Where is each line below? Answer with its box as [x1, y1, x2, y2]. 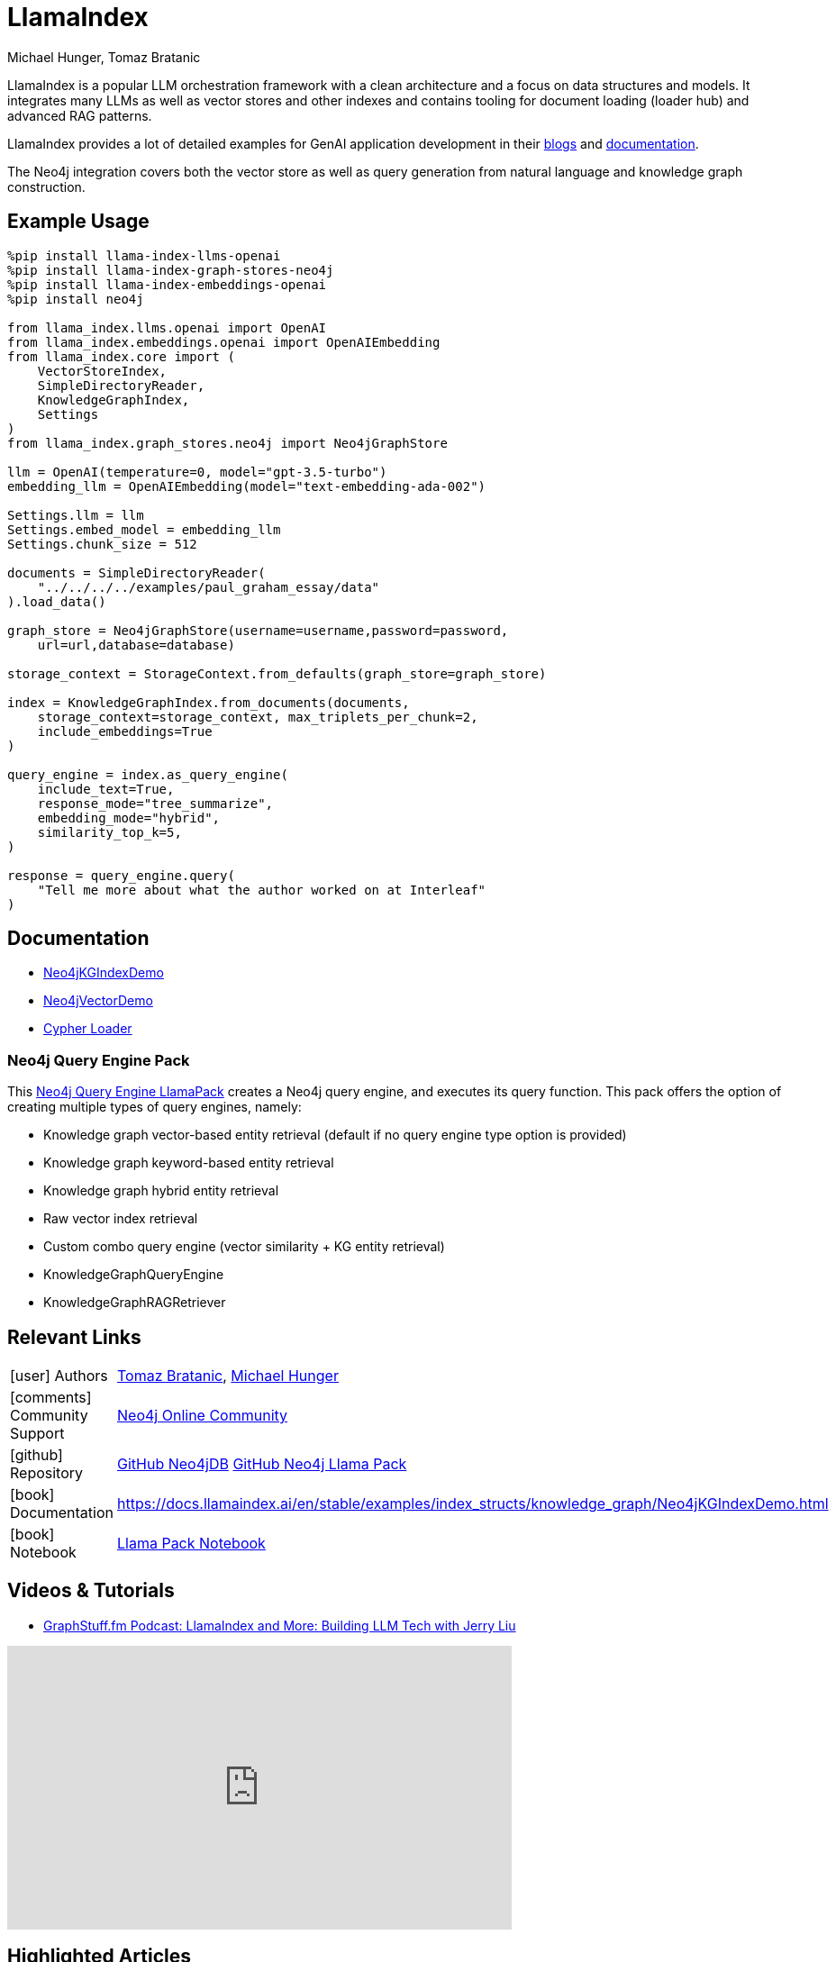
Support [10, 1424, 65, 1443]
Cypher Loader [43, 1021, 132, 1037]
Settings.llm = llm [7, 507, 144, 522]
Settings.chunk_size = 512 [7, 536, 197, 551]
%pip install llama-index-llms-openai [7, 248, 281, 263]
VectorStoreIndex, [37, 363, 168, 378]
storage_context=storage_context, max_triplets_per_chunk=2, [37, 709, 478, 724]
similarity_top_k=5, [37, 824, 182, 840]
